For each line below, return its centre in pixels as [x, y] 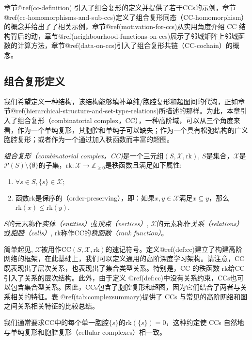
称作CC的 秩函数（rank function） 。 [114, 233]
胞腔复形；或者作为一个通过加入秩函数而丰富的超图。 [89, 139]
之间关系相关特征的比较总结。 [51, 306]
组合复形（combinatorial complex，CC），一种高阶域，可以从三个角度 [125, 120]
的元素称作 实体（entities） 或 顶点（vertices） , [78, 223]
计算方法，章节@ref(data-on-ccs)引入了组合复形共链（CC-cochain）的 [125, 45]
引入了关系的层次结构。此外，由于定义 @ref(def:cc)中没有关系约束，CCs [117, 277]
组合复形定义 [34, 81]
